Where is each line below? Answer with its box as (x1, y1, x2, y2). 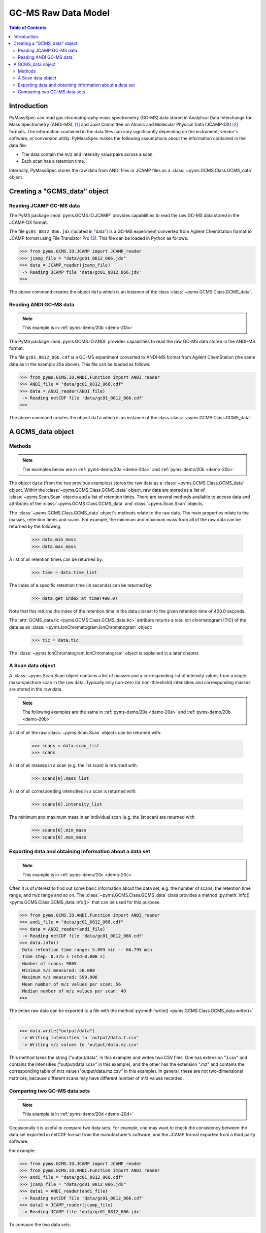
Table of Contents (9, 25, 47, 31)
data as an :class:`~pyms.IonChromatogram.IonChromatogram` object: (9, 624, 153, 630)
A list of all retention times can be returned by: (9, 556, 103, 562)
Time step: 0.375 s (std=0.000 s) (22, 954, 105, 959)
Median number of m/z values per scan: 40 (22, 988, 127, 994)
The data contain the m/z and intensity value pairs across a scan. (21, 151, 154, 157)
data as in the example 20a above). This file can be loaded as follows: (9, 361, 151, 367)
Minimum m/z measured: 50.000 (22, 967, 96, 973)
